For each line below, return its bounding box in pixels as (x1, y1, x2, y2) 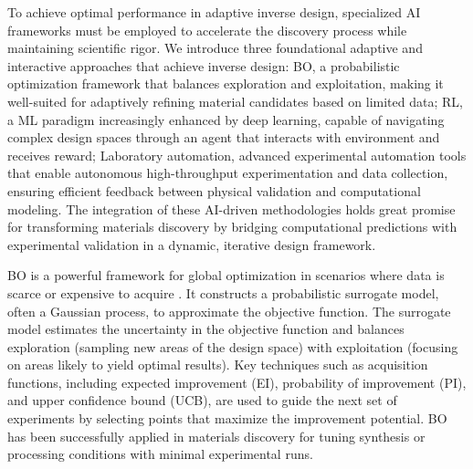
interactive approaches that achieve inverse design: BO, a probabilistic (7, 56, 400, 75)
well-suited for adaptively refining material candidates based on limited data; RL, (7, 91, 463, 110)
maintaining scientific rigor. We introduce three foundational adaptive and (7, 38, 423, 57)
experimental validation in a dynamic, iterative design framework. (7, 234, 376, 254)
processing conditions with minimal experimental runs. (7, 444, 313, 464)
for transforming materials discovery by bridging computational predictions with (7, 217, 457, 236)
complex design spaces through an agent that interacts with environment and (7, 128, 440, 147)
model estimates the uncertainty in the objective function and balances (7, 319, 405, 339)
